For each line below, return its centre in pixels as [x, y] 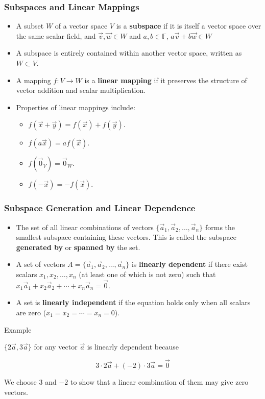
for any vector [56, 347]
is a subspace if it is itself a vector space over [189, 26]
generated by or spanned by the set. [78, 247]
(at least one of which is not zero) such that [147, 274]
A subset [30, 26]
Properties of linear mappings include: [76, 107]
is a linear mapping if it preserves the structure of [166, 80]
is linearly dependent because [133, 347]
